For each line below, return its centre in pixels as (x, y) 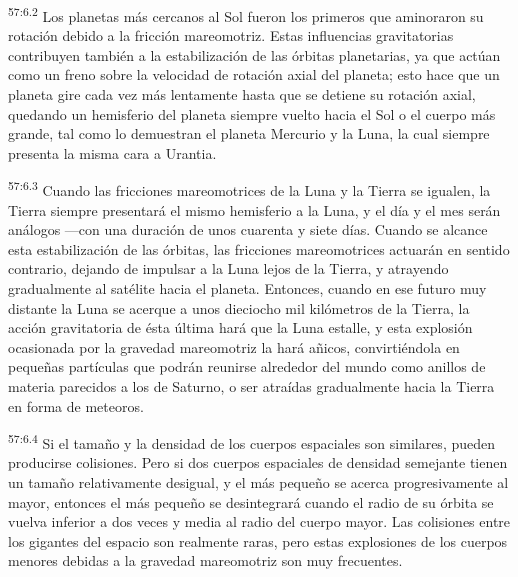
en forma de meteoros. (76, 405)
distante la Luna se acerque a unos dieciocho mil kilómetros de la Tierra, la (239, 307)
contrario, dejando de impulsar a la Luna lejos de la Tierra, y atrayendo (228, 268)
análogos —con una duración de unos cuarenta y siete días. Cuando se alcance (248, 229)
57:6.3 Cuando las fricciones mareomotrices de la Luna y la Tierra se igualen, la (249, 189)
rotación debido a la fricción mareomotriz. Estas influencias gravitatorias (231, 35)
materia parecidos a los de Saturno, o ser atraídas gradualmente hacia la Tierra (251, 386)
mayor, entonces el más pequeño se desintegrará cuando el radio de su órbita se (251, 501)
